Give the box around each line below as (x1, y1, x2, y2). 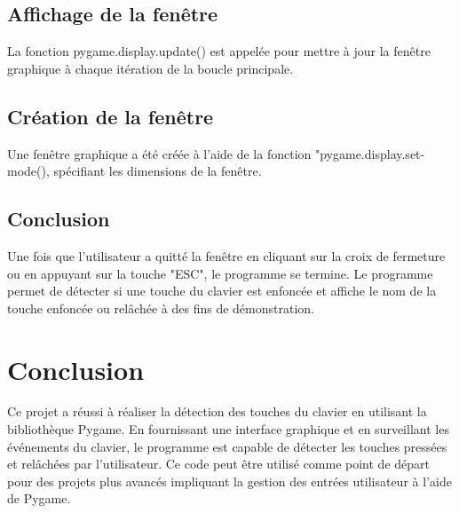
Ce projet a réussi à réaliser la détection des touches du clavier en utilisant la (7, 402, 427, 421)
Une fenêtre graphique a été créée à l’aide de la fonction (7, 144, 312, 162)
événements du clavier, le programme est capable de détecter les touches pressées (7, 437, 447, 455)
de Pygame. (7, 489, 71, 508)
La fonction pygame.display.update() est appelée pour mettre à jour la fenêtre (7, 42, 431, 60)
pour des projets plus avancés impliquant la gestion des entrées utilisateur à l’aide (7, 471, 452, 490)
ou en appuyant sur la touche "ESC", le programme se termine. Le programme (7, 264, 433, 282)
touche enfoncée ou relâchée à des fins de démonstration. (7, 298, 314, 317)
